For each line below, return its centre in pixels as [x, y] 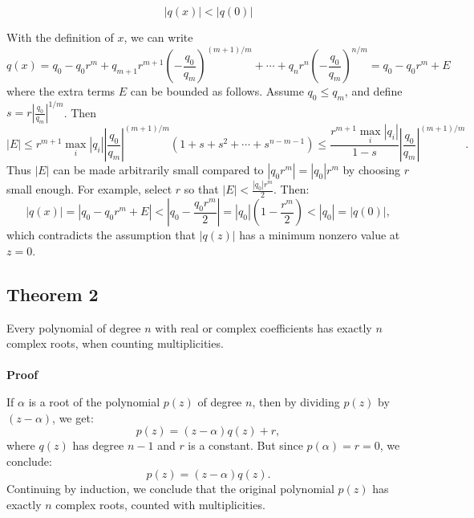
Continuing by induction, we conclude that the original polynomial [170, 489]
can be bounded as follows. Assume [217, 91]
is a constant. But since [245, 445]
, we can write [158, 37]
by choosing [372, 170]
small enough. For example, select [89, 189]
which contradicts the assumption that [101, 235]
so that [201, 189]
